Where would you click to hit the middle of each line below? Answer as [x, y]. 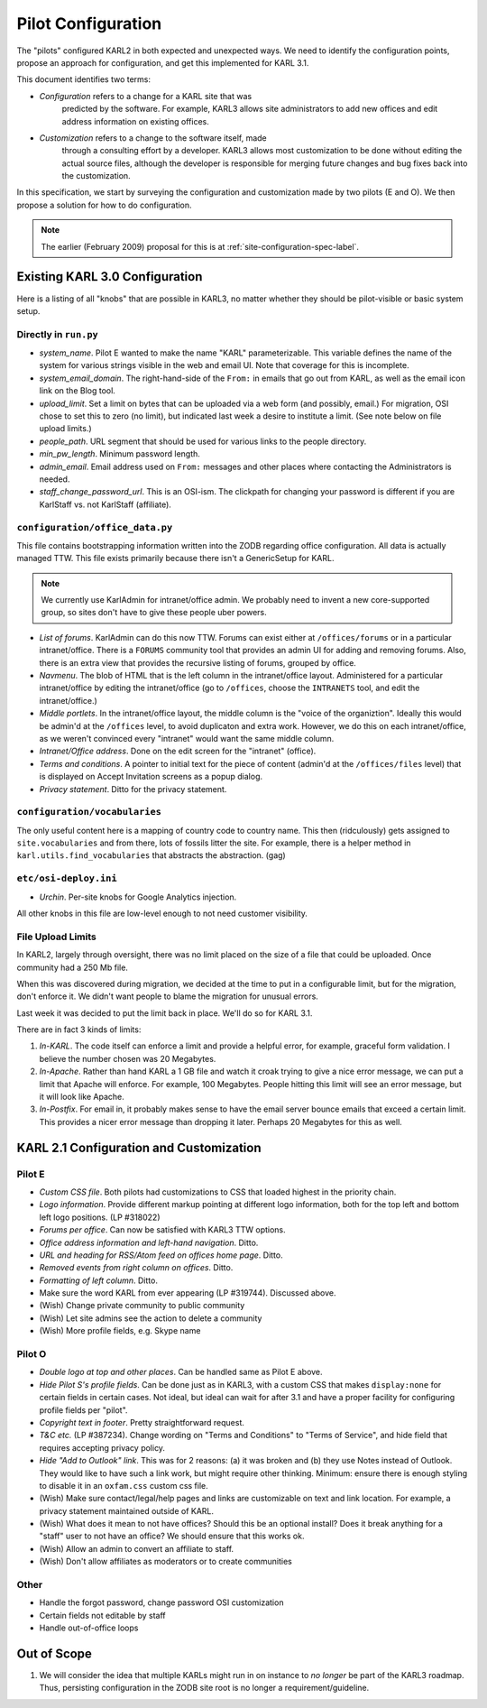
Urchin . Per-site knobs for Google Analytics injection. [138, 897]
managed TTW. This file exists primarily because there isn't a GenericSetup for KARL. [175, 559]
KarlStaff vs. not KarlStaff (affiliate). [105, 504]
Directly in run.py [57, 334]
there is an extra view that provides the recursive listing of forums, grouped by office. [198, 662]
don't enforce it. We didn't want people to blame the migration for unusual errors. [168, 996]
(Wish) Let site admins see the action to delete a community [151, 1318]
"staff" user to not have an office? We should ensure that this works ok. [172, 1536]
